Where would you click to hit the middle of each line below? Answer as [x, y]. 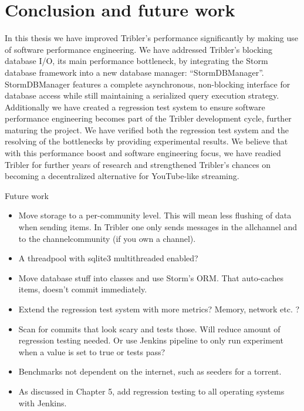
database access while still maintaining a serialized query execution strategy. [142, 95]
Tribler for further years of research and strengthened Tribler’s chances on [138, 164]
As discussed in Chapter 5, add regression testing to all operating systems [151, 391]
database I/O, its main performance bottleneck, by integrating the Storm [136, 61]
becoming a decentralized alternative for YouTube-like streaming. [122, 176]
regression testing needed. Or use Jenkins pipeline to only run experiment [151, 340]
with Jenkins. [43, 402]
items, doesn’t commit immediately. [83, 289]
